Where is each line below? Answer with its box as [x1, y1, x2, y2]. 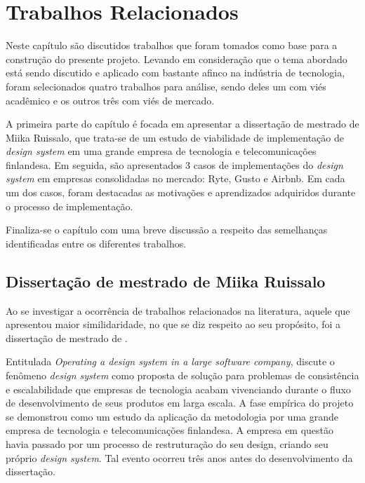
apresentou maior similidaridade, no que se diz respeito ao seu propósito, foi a [6, 317, 341, 332]
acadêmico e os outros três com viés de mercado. [6, 93, 215, 107]
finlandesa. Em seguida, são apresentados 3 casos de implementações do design [6, 157, 343, 172]
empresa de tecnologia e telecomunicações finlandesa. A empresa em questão [6, 423, 334, 437]
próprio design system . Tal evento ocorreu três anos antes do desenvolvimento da [6, 450, 353, 465]
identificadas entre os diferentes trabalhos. [6, 236, 187, 250]
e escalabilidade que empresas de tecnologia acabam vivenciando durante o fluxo [6, 381, 351, 396]
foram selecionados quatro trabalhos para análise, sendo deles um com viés [6, 79, 326, 93]
